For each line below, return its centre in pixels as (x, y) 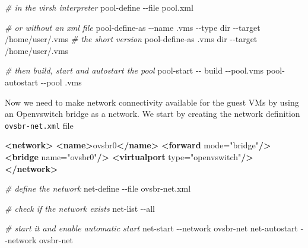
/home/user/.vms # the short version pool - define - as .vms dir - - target (131, 39)
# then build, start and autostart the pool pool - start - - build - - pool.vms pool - (145, 70)
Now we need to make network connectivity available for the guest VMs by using (152, 102)
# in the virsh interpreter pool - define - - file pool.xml (99, 7)
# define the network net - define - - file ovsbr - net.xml (98, 188)
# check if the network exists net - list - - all (80, 208)
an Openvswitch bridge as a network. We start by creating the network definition (153, 114)
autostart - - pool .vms (43, 82)
